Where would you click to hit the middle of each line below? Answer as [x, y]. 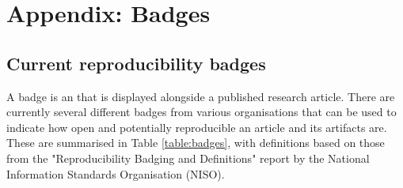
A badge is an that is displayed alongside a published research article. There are [201, 96]
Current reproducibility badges [136, 63]
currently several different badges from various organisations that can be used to [201, 112]
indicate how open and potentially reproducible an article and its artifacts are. [197, 127]
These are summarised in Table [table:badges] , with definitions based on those [196, 143]
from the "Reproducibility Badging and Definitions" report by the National [188, 158]
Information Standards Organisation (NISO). [116, 173]
